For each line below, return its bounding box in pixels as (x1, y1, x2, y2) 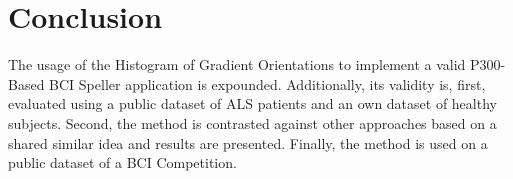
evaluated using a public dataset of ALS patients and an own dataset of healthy (8, 93, 497, 114)
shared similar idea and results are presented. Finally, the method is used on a (8, 132, 488, 153)
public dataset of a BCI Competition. (8, 152, 237, 173)
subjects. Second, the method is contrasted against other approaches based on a (8, 112, 497, 133)
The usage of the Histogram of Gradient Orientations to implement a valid (8, 54, 466, 75)
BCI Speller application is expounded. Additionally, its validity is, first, (49, 73, 486, 94)
